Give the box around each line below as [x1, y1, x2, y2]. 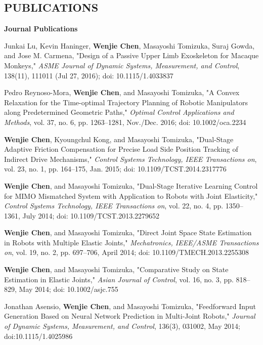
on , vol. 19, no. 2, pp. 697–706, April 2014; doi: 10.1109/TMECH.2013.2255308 [4, 247, 249, 257]
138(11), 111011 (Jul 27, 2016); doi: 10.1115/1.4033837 [4, 70, 173, 80]
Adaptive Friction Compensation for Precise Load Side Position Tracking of [4, 144, 238, 154]
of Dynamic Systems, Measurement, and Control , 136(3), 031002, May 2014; [4, 321, 240, 331]
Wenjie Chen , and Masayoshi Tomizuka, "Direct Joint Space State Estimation [4, 227, 252, 238]
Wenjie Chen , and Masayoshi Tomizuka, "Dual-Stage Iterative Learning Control [4, 180, 258, 191]
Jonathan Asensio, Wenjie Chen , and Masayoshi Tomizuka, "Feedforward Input [4, 300, 256, 311]
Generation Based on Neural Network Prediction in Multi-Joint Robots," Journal [4, 311, 255, 321]
